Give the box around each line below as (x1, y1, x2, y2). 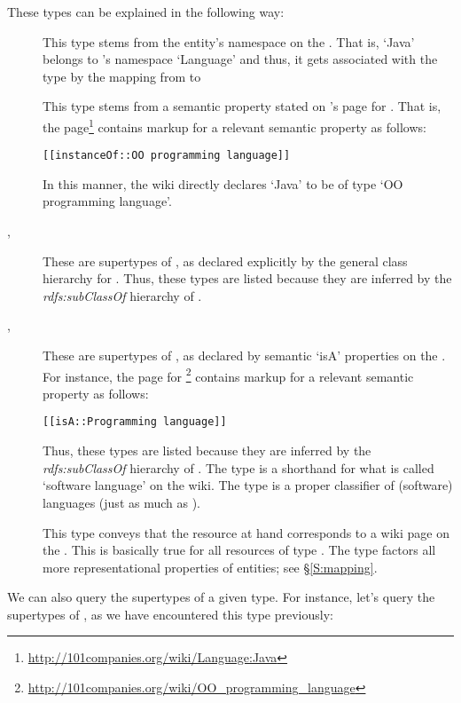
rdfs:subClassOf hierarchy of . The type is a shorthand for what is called (43, 458, 434, 477)
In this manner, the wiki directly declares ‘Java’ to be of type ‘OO (43, 174, 403, 193)
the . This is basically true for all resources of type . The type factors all (43, 541, 436, 559)
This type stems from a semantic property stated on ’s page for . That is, (43, 97, 441, 115)
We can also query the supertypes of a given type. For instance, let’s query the (7, 588, 435, 606)
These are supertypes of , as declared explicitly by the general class (43, 251, 408, 270)
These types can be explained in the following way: (7, 3, 285, 20)
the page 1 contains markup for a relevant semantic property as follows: (43, 115, 426, 136)
